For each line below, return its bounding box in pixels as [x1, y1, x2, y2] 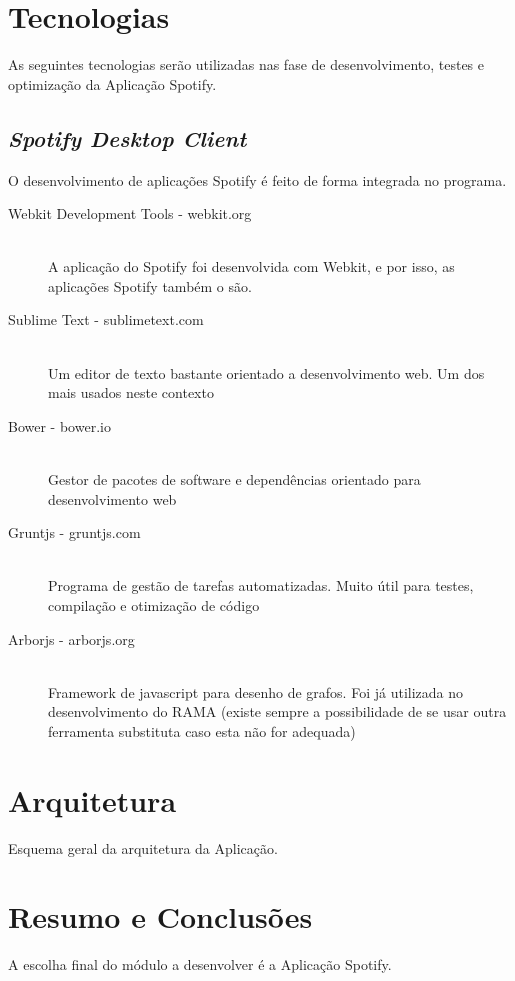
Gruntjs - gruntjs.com [8, 522, 141, 543]
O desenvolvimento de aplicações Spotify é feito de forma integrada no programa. [8, 169, 507, 190]
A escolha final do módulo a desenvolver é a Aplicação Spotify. [8, 954, 392, 975]
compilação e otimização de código [48, 595, 260, 616]
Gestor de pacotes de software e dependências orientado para [48, 469, 421, 490]
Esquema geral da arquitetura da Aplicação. [8, 837, 278, 858]
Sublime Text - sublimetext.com [8, 309, 204, 330]
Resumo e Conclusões [8, 896, 313, 937]
